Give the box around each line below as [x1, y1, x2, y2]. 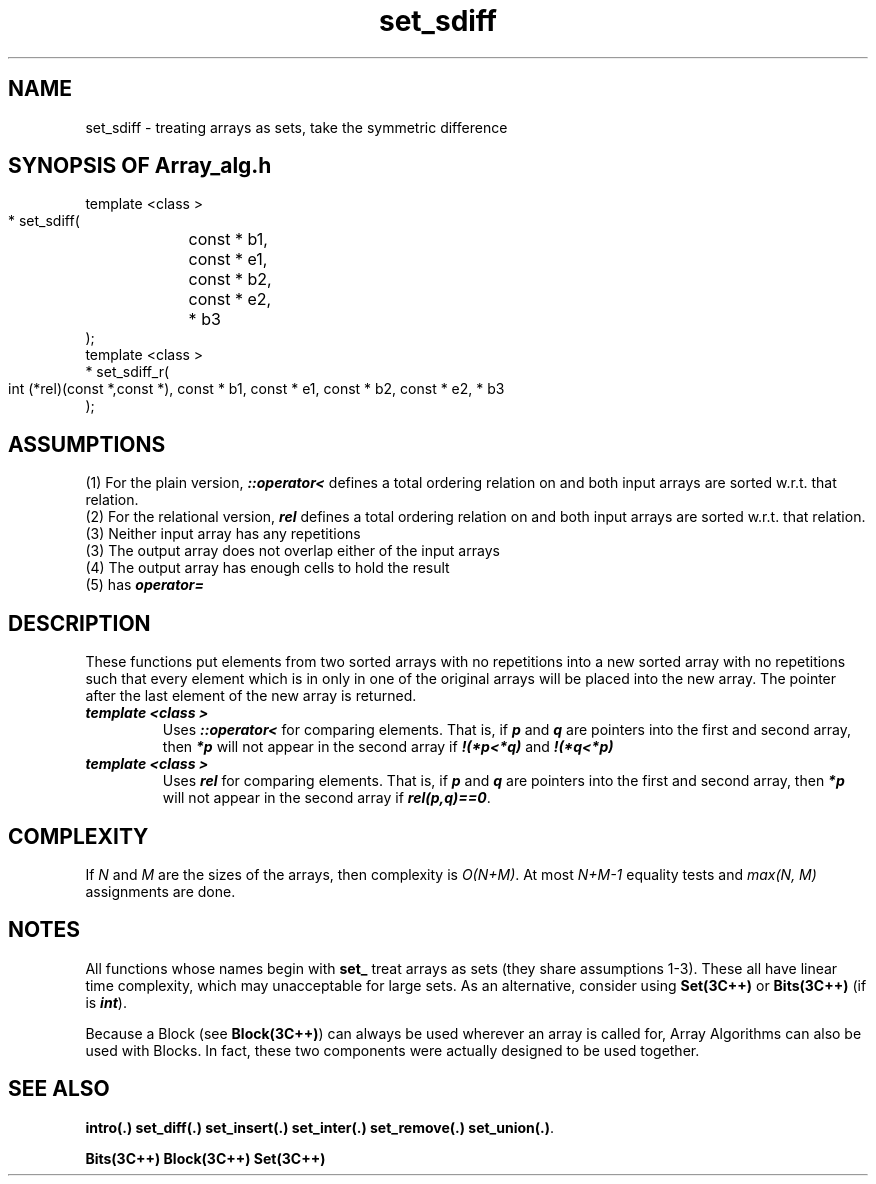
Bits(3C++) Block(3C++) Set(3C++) [85, 1149, 326, 1167]
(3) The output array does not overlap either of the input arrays [85, 542, 500, 560]
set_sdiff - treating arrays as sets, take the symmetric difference [85, 118, 508, 136]
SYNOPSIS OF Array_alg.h [8, 153, 272, 179]
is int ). [85, 993, 127, 1011]
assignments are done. [85, 882, 236, 900]
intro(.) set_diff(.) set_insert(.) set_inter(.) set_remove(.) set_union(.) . [85, 1118, 555, 1136]
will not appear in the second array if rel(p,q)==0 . [162, 789, 491, 807]
